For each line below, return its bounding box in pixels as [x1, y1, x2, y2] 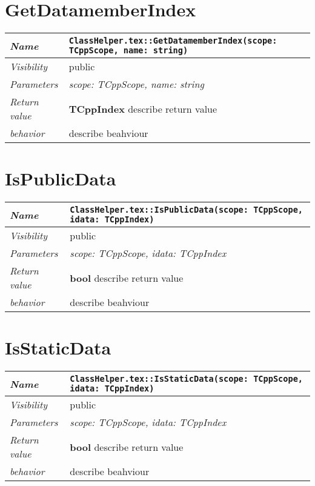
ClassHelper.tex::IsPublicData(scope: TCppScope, [70, 205, 303, 215]
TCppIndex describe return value [68, 101, 217, 116]
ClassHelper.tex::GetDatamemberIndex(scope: [68, 36, 277, 46]
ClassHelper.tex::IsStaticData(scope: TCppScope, [70, 374, 303, 384]
